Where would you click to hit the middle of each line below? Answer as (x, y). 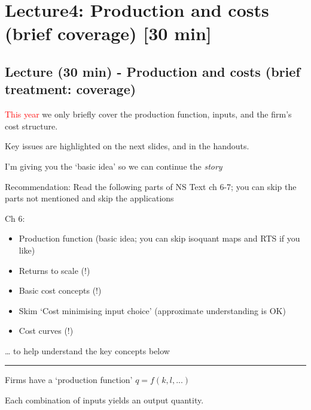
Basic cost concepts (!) (60, 290)
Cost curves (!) (46, 331)
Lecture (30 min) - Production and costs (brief (153, 71)
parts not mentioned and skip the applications (89, 198)
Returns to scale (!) (54, 270)
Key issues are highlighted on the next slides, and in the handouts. (127, 146)
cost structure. (31, 126)
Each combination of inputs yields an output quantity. (104, 400)
